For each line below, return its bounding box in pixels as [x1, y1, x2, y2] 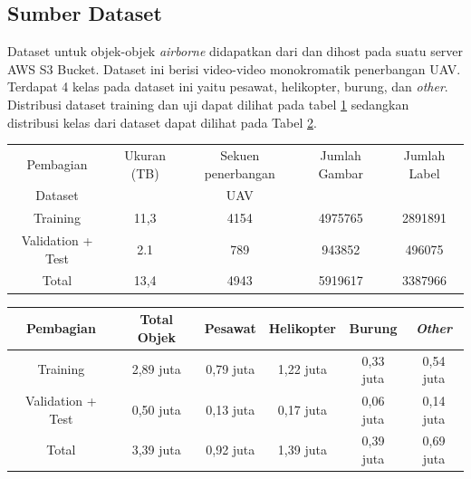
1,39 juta [277, 440, 327, 459]
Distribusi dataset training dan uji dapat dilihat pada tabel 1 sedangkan [7, 94, 409, 113]
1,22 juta [277, 359, 327, 378]
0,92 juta [206, 440, 255, 459]
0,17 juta [277, 399, 327, 418]
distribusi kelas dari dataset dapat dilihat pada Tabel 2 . [7, 112, 317, 131]
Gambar [318, 163, 363, 182]
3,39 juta [131, 440, 181, 459]
